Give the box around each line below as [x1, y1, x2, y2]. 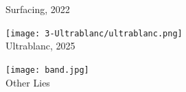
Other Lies [5, 75, 50, 89]
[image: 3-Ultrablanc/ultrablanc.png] [5, 28, 183, 38]
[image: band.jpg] [5, 65, 89, 75]
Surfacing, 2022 [5, 2, 70, 16]
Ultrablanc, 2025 [5, 38, 75, 53]
